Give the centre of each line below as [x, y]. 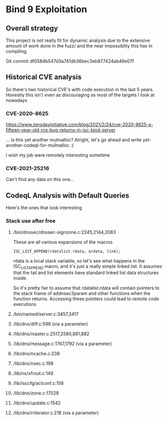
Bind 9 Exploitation [46, 9]
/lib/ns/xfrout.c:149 [33, 374]
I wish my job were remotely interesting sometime [58, 155]
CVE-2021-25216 [28, 168]
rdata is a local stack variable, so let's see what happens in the [79, 260]
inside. [20, 278]
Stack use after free [31, 221]
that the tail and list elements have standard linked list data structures [86, 273]
